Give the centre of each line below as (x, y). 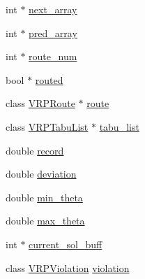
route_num (53, 56)
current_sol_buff (66, 244)
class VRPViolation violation (68, 267)
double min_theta (44, 197)
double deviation (41, 174)
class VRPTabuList (47, 126)
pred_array (53, 33)
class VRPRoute (40, 103)
